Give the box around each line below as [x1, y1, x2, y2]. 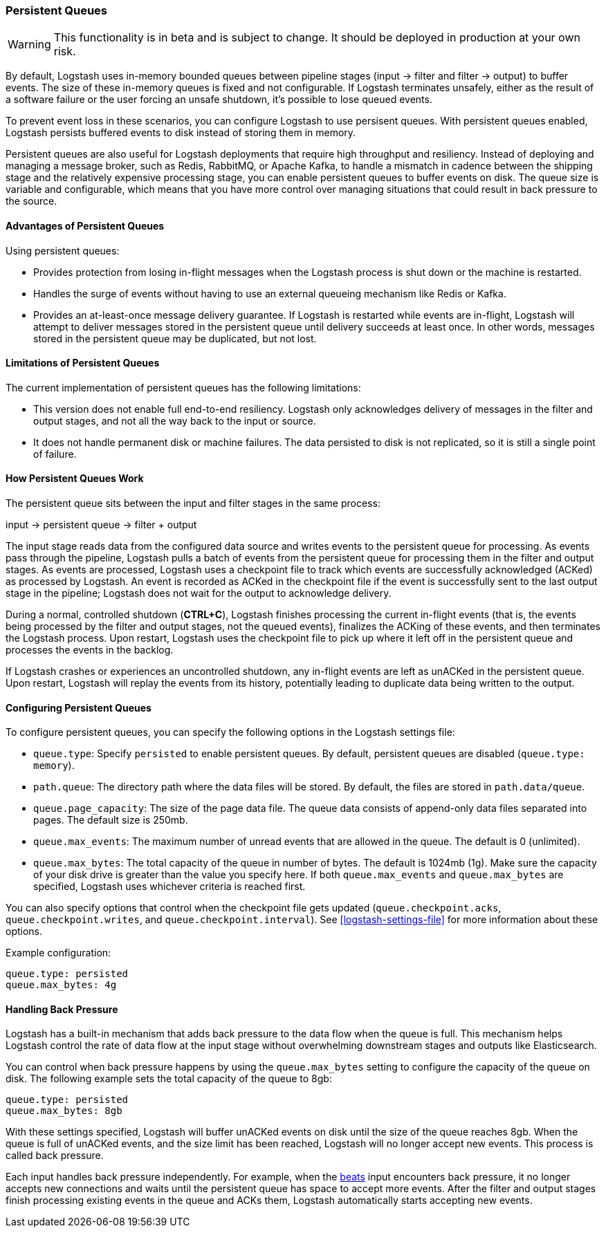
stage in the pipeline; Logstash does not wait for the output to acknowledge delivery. [6, 587, 392, 600]
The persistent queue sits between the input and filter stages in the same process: [6, 497, 380, 510]
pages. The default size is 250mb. [33, 814, 188, 826]
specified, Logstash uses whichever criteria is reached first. [33, 880, 306, 893]
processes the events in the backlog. [6, 644, 174, 656]
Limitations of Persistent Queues [6, 357, 160, 369]
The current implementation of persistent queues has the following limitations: [6, 381, 361, 393]
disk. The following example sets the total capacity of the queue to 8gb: [6, 1073, 332, 1085]
